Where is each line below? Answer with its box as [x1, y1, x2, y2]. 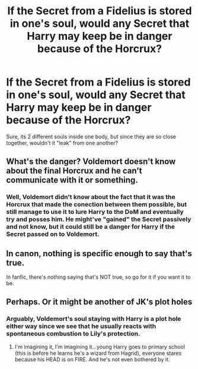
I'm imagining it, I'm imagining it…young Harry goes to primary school [14, 343, 186, 350]
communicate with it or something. [6, 175, 138, 185]
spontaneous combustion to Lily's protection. [6, 330, 140, 338]
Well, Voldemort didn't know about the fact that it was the [6, 193, 175, 201]
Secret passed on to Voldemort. [6, 230, 100, 238]
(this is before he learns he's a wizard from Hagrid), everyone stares [14, 349, 182, 357]
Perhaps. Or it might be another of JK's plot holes [6, 297, 193, 307]
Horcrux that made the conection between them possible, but [6, 200, 187, 209]
